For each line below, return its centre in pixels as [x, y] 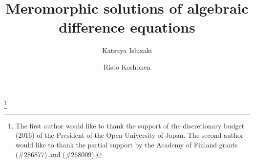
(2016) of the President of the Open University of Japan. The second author [129, 135]
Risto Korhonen [127, 66]
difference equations [127, 27]
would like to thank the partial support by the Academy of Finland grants [127, 145]
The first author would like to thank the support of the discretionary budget [130, 125]
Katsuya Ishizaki [127, 50]
